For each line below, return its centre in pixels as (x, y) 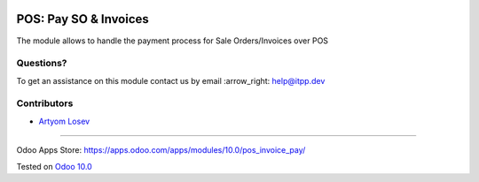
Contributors (45, 103)
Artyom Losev (64, 121)
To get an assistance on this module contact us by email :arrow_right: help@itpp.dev (171, 80)
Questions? (42, 64)
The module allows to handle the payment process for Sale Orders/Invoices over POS (172, 41)
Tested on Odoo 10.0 (54, 166)
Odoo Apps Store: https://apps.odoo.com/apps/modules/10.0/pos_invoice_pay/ (161, 150)
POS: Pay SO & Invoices (83, 19)
